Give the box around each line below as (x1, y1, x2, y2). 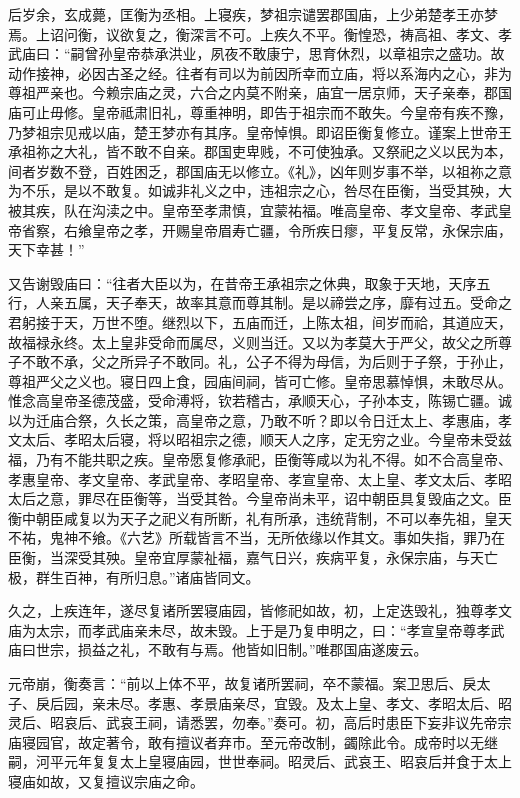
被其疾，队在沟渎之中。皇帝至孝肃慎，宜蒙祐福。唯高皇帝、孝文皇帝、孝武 (8, 199, 498, 220)
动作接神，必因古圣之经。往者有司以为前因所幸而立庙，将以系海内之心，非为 (8, 62, 512, 83)
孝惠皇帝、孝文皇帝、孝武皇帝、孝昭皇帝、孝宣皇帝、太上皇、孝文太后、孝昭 (8, 468, 512, 489)
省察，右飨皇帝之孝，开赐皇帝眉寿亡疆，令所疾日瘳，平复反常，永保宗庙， (21, 219, 512, 240)
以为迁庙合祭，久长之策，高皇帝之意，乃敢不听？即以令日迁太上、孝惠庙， (8, 409, 498, 430)
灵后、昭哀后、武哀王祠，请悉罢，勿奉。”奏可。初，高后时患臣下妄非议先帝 (8, 712, 498, 733)
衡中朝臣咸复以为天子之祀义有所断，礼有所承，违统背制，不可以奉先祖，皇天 (8, 507, 512, 528)
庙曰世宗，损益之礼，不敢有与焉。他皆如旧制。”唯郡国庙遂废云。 (8, 639, 428, 660)
